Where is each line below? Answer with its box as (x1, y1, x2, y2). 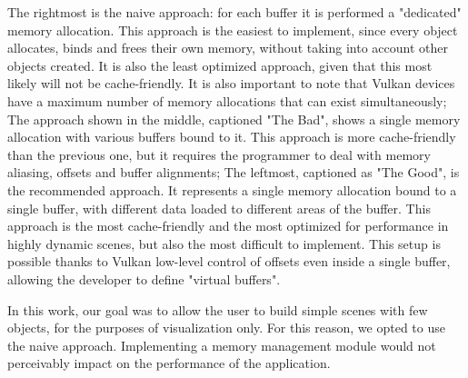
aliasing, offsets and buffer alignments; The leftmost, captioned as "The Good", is (7, 163, 460, 182)
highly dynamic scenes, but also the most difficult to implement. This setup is (7, 234, 441, 253)
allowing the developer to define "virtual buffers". (7, 269, 281, 288)
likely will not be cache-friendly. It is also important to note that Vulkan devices (7, 74, 455, 93)
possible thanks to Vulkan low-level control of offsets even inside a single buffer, (7, 252, 451, 271)
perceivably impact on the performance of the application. (7, 353, 331, 373)
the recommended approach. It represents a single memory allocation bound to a (7, 180, 457, 199)
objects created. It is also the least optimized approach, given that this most (7, 55, 433, 75)
